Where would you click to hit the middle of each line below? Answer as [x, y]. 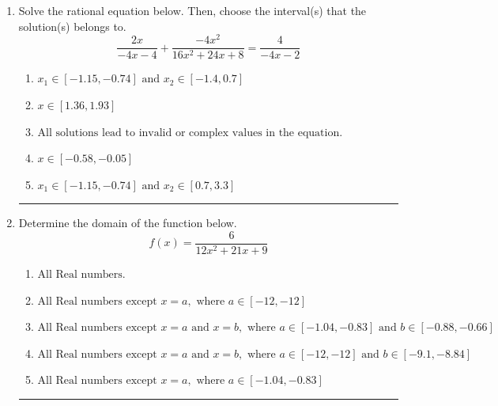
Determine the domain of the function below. [128, 223]
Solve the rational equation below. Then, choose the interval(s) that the [192, 10]
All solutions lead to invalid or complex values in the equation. [190, 133]
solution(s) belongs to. [72, 26]
